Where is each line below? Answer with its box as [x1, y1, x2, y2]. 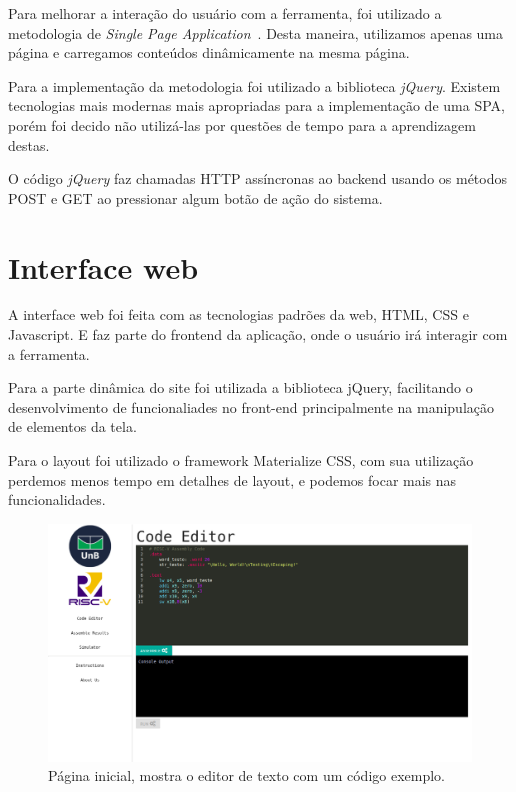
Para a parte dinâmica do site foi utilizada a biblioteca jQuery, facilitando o [8, 377, 473, 398]
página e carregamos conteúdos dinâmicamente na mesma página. [8, 42, 410, 63]
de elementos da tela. [8, 416, 137, 437]
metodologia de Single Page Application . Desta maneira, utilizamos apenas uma [8, 22, 504, 43]
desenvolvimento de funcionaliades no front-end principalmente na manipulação [8, 396, 494, 417]
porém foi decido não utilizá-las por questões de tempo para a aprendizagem [8, 114, 476, 135]
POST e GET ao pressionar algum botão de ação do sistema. [8, 187, 383, 208]
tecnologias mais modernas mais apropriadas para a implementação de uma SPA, [8, 95, 505, 116]
